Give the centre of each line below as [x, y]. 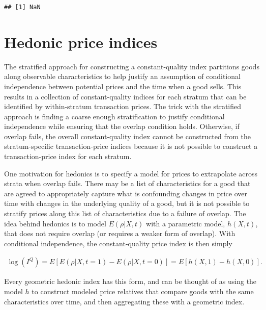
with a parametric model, [186, 223]
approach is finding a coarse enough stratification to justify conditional [114, 116]
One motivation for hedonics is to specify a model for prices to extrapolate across [131, 173]
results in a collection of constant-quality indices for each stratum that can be [125, 96]
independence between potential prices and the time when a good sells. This [123, 86]
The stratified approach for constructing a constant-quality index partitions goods [132, 66]
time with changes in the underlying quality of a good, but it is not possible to [127, 203]
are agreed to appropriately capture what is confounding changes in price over [126, 193]
